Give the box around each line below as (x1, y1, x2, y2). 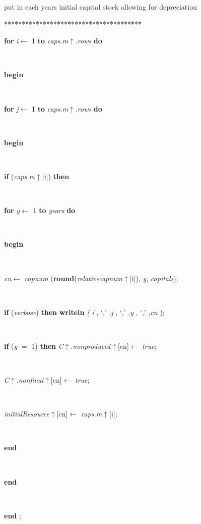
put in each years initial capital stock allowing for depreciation (4, 2, 197, 12)
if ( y (4, 340, 18, 351)
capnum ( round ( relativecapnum (24, 273, 123, 283)
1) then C (31, 340, 63, 351)
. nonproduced (71, 340, 111, 351)
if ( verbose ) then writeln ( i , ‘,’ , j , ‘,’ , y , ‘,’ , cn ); (4, 306, 165, 317)
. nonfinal (16, 375, 44, 385)
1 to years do (33, 205, 76, 216)
